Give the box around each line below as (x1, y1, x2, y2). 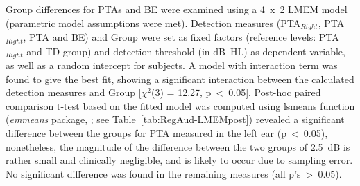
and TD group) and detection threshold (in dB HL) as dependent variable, (26, 44, 345, 58)
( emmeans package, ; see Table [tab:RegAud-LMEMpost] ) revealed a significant (6, 112, 345, 127)
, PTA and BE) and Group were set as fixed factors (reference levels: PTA (23, 30, 339, 44)
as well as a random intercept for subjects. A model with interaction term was (6, 57, 338, 72)
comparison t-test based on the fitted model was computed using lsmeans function (6, 98, 355, 113)
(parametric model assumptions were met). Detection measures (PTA (6, 15, 301, 30)
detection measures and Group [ (6, 85, 142, 100)
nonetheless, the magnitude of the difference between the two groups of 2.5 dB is (6, 139, 350, 154)
